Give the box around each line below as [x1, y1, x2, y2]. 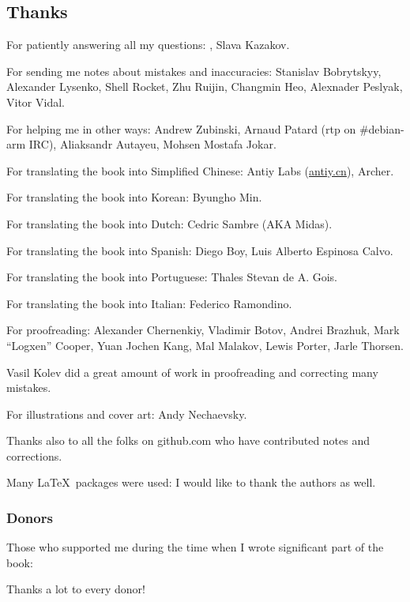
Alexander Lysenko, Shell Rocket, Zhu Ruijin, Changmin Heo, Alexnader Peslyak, [6, 78, 403, 95]
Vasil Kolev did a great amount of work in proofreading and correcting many [6, 363, 378, 380]
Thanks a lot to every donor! [6, 581, 145, 597]
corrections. [6, 447, 62, 464]
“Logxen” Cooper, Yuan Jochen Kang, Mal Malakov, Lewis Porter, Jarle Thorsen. [6, 337, 404, 353]
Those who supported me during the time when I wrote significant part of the [6, 539, 384, 555]
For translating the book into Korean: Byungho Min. [6, 189, 262, 205]
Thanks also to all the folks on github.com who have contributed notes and [6, 432, 371, 449]
